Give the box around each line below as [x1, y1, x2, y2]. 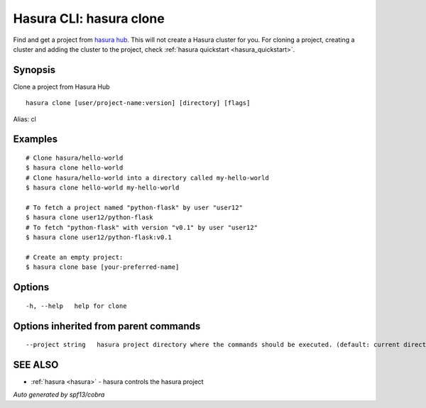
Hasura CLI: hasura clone [13, 11, 165, 26]
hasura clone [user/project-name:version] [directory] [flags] [26, 99, 251, 107]
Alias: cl [13, 114, 37, 123]
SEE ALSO [13, 358, 59, 370]
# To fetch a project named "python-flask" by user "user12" [26, 203, 243, 211]
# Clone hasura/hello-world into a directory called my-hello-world [26, 174, 269, 182]
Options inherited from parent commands [13, 320, 201, 332]
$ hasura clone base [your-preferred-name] [26, 263, 180, 271]
